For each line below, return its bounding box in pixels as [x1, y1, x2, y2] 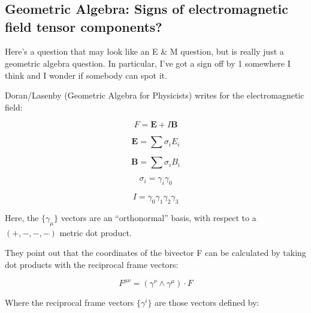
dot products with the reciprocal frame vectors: [5, 258, 179, 270]
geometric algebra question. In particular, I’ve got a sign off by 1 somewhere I [5, 56, 291, 69]
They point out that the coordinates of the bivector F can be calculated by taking [5, 246, 306, 259]
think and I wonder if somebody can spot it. [5, 68, 167, 81]
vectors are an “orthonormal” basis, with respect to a [61, 211, 256, 223]
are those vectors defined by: [155, 296, 259, 309]
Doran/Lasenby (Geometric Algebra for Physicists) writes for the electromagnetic [5, 89, 304, 102]
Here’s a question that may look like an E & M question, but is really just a [5, 45, 284, 58]
